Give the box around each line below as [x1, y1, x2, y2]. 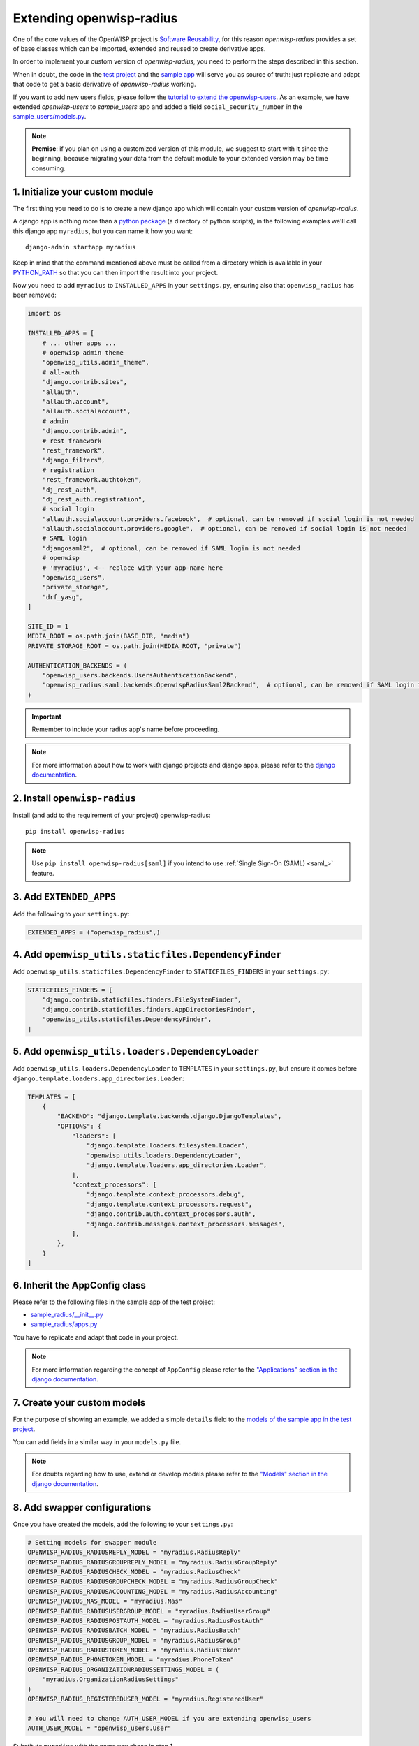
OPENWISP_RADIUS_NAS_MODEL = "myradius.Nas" [27, 1597, 183, 1606]
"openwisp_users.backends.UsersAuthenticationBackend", [42, 671, 238, 679]
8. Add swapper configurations [13, 1502, 152, 1513]
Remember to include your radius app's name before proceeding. [31, 725, 220, 733]
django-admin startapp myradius [25, 243, 136, 251]
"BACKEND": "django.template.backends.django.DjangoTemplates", [57, 1113, 282, 1120]
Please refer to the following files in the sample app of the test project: [13, 1298, 216, 1306]
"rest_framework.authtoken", [42, 476, 142, 484]
